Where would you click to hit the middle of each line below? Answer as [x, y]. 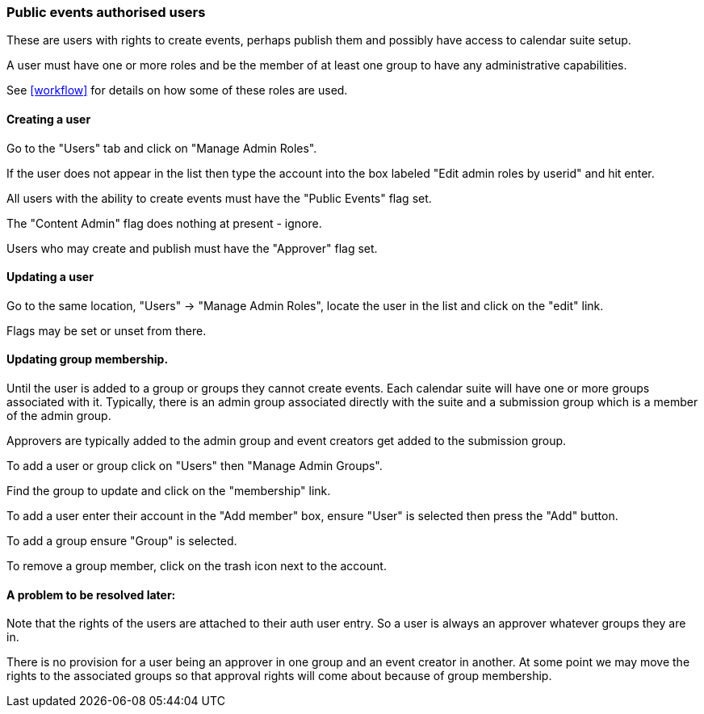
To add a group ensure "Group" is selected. [122, 541]
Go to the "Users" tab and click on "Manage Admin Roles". [162, 148]
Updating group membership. [88, 359]
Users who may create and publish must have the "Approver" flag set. [192, 248]
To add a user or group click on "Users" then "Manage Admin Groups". [195, 466]
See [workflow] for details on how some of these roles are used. [177, 90]
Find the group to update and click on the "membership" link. [169, 491]
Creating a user [49, 119]
